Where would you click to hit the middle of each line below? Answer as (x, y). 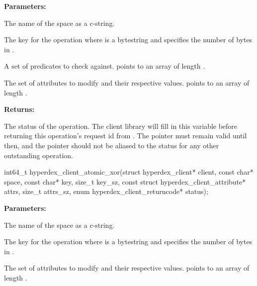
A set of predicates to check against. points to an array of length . (105, 66)
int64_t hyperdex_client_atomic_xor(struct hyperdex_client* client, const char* (129, 172)
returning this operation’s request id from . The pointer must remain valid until (126, 136)
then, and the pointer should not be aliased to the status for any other (112, 145)
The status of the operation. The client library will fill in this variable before (121, 126)
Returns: (19, 109)
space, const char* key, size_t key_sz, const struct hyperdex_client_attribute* (125, 181)
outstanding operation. (39, 155)
